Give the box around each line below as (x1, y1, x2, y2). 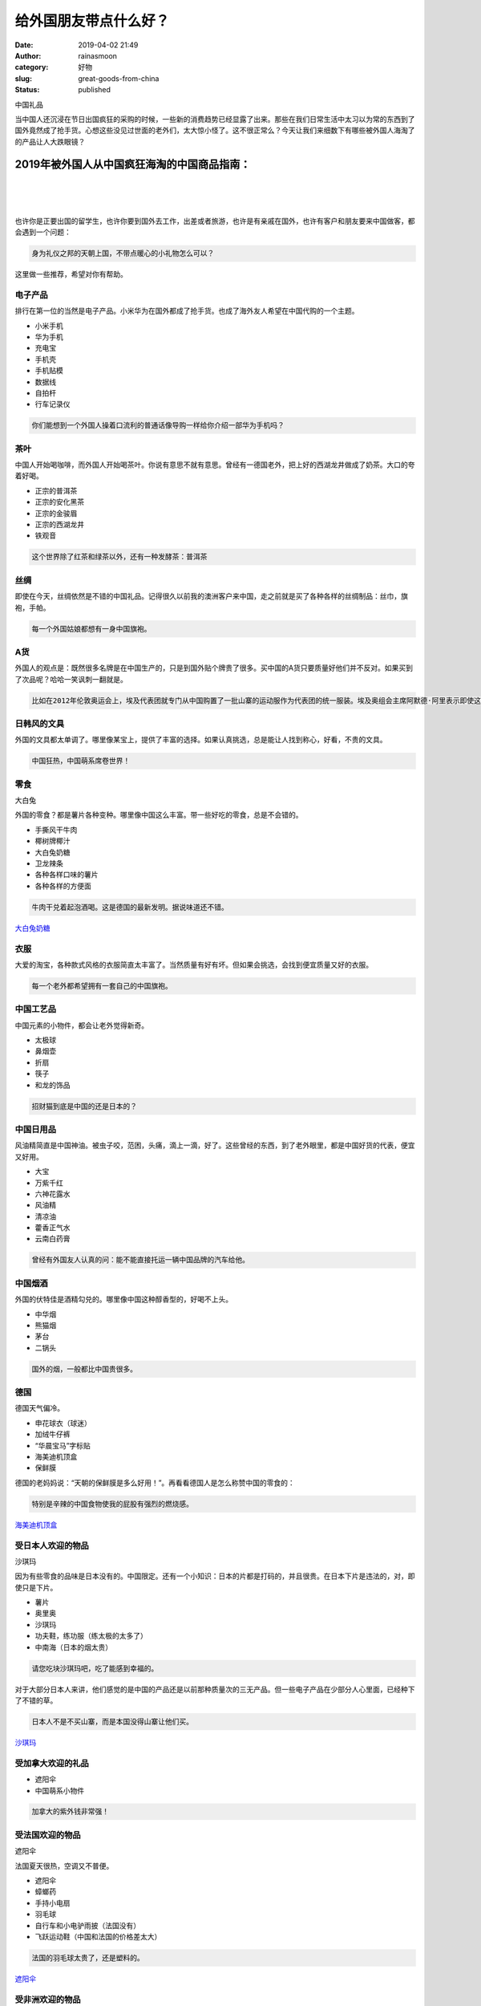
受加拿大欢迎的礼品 (14, 1757, 90, 1768)
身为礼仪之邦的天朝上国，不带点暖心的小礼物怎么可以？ (31, 249, 215, 258)
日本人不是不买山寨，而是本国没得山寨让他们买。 (31, 1717, 194, 1726)
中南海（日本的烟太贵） (34, 1642, 112, 1652)
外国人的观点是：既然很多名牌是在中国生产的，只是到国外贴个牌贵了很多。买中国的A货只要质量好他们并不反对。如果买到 (14, 663, 413, 673)
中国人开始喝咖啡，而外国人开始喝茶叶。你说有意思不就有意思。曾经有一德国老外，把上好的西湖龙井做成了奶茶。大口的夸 (14, 460, 415, 469)
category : (14, 63, 49, 72)
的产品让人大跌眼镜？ (14, 136, 86, 146)
